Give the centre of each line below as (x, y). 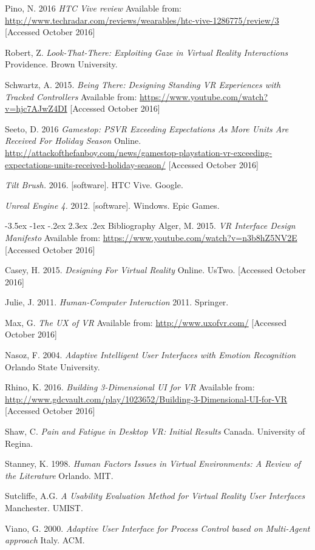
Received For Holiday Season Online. (73, 141)
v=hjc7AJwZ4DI (36, 108)
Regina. (19, 443)
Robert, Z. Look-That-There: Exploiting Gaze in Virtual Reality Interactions (147, 52)
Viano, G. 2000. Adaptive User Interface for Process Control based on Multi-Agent (157, 528)
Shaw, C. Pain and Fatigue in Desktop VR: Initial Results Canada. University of (155, 431)
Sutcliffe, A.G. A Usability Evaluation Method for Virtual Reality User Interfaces (155, 496)
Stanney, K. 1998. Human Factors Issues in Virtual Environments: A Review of (153, 463)
